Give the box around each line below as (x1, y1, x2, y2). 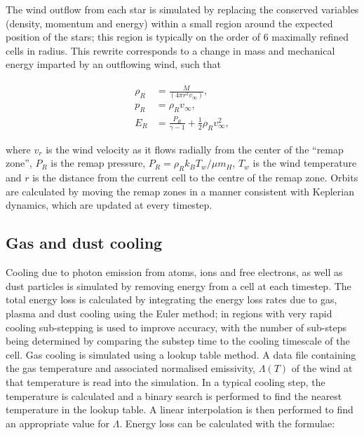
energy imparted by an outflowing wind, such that (6, 57, 222, 71)
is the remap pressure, (50, 156, 146, 170)
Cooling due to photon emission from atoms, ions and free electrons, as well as (6, 265, 343, 279)
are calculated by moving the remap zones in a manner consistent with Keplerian (6, 184, 354, 198)
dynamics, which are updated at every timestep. (6, 198, 213, 212)
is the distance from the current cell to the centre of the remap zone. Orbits (32, 170, 358, 185)
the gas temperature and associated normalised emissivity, (6, 361, 256, 375)
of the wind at (291, 361, 353, 375)
